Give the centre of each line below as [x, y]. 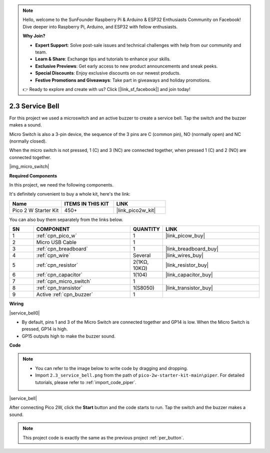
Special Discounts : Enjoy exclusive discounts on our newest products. [108, 73]
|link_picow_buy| [185, 236]
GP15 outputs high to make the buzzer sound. [69, 336]
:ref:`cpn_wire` [53, 255]
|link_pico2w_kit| [136, 210]
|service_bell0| [24, 313]
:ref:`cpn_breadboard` [62, 249]
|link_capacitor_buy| [189, 275]
